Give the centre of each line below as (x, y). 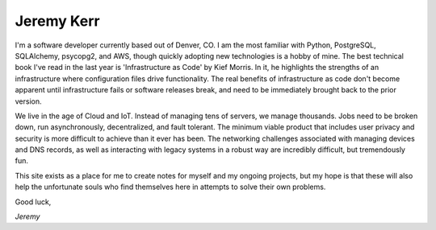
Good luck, (33, 202)
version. (28, 101)
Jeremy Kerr (57, 21)
